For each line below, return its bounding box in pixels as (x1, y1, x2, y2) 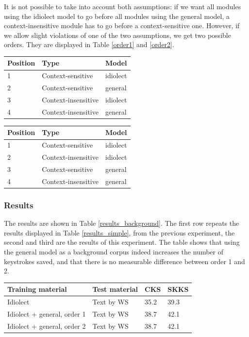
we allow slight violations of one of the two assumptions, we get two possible (4, 30, 231, 40)
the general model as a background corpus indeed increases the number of (4, 246, 223, 256)
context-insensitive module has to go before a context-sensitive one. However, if (4, 20, 240, 31)
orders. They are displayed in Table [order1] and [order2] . (4, 39, 174, 50)
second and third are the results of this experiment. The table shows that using (4, 237, 240, 247)
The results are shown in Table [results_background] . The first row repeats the (4, 218, 239, 228)
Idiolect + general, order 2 (7, 320, 86, 331)
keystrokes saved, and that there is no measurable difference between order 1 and (4, 256, 245, 266)
